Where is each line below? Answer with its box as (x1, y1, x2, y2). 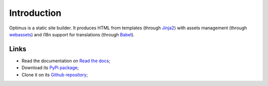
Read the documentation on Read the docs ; (21, 58, 111, 64)
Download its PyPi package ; (21, 65, 79, 71)
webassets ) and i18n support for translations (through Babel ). (9, 31, 135, 37)
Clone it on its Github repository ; (21, 72, 88, 78)
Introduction (9, 7, 62, 18)
